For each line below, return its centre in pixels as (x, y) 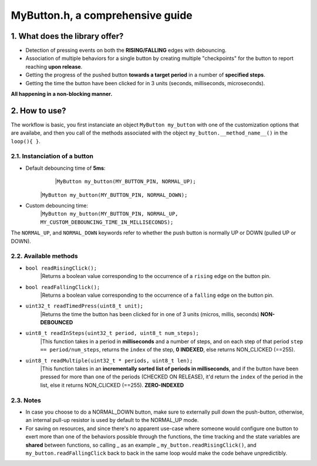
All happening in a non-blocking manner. (62, 94)
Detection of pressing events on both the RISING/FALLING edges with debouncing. (126, 51)
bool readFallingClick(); (63, 287)
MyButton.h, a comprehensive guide (102, 15)
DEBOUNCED (57, 323)
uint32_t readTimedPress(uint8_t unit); (85, 306)
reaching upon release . (54, 66)
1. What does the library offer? (67, 36)
